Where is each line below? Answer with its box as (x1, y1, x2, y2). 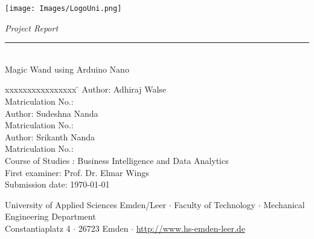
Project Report (5, 21, 59, 34)
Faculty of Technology (174, 198, 256, 211)
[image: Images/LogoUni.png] (5, 4, 122, 13)
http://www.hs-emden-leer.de (136, 221, 245, 234)
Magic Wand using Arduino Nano (5, 62, 129, 75)
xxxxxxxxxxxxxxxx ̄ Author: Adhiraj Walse (5, 83, 167, 96)
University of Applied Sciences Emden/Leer (5, 198, 167, 211)
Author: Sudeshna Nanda (5, 106, 98, 119)
